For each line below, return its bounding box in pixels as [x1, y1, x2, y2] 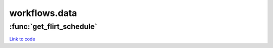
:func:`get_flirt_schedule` [9, 22, 98, 31]
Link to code [9, 36, 35, 42]
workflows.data [9, 7, 77, 18]
